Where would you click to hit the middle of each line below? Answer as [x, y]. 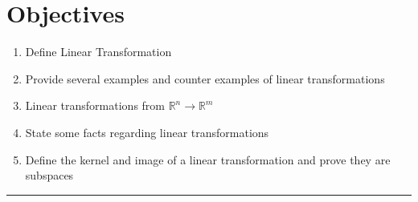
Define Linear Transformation [98, 52]
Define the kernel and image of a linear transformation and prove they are [208, 159]
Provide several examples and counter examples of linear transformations [205, 78]
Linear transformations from [95, 105]
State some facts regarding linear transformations [147, 132]
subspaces [49, 175]
